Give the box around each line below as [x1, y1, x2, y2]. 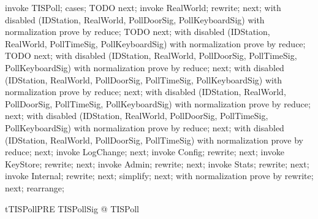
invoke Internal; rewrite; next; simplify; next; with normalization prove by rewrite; [5, 169, 314, 182]
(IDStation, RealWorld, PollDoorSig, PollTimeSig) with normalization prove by [5, 133, 303, 146]
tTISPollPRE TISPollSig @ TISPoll [5, 202, 140, 215]
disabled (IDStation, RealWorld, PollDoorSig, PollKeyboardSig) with [5, 13, 265, 26]
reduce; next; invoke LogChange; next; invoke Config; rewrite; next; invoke [5, 145, 285, 158]
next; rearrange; [5, 181, 64, 194]
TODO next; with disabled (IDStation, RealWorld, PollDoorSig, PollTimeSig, [5, 49, 297, 62]
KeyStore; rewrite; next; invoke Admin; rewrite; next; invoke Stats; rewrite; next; [5, 157, 309, 170]
